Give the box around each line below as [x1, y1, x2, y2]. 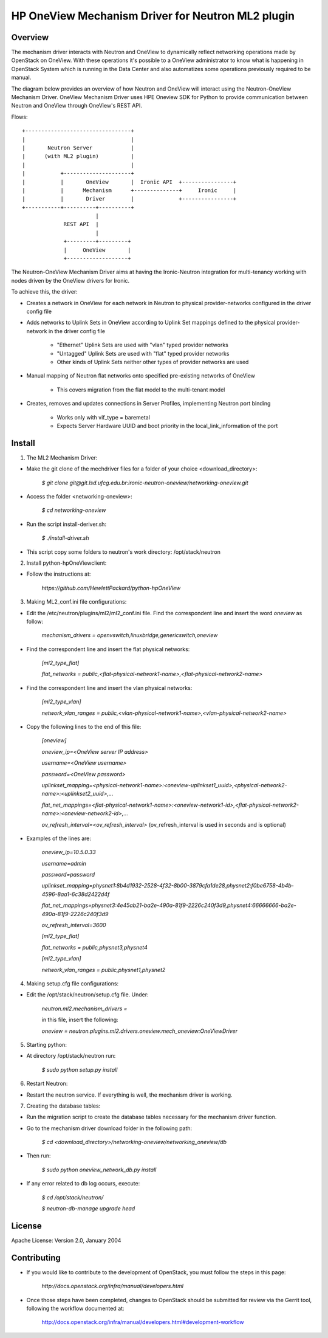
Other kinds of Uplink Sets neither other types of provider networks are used [56, 358, 249, 365]
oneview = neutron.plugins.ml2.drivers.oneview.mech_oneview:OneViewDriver [41, 1027, 238, 1035]
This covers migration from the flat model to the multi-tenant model [56, 386, 225, 393]
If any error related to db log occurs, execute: [26, 1180, 140, 1187]
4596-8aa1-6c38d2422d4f [41, 891, 110, 898]
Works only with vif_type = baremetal [56, 413, 150, 421]
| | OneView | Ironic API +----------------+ [22, 178, 237, 185]
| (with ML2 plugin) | [22, 153, 135, 160]
